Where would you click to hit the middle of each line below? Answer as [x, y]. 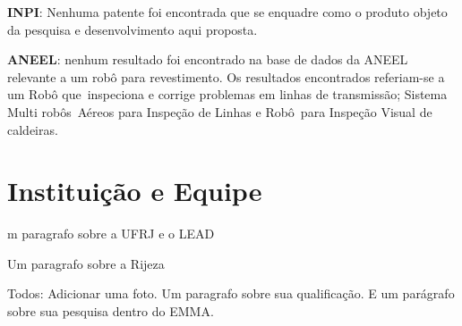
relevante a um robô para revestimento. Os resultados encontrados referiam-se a [226, 76]
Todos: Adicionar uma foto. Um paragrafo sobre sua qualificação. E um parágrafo [231, 293]
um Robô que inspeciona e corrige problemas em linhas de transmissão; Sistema [227, 94]
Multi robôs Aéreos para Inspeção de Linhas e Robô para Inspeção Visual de [220, 111]
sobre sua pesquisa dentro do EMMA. [111, 311]
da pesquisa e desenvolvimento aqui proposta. [133, 29]
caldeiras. [33, 129]
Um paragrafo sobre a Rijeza [86, 263]
